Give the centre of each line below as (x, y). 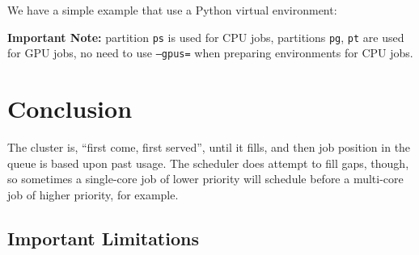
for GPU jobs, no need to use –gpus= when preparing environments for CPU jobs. (210, 53)
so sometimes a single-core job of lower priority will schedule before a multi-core (205, 179)
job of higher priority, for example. (93, 194)
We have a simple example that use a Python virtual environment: (172, 10)
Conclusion (70, 109)
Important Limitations (103, 238)
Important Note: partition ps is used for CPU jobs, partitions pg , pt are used (206, 37)
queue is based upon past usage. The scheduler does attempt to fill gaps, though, (208, 163)
